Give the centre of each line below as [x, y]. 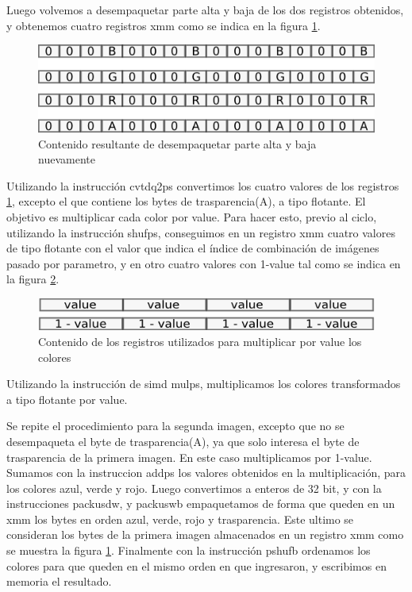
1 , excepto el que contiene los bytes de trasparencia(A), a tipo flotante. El [186, 201]
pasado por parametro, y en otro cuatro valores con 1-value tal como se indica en [204, 263]
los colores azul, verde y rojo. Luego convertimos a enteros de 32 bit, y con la [194, 488]
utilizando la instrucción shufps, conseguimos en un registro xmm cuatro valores [201, 232]
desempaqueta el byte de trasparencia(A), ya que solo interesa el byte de [183, 441]
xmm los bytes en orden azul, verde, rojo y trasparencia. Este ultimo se [180, 519]
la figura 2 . [33, 279]
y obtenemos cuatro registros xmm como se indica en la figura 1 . [164, 25]
